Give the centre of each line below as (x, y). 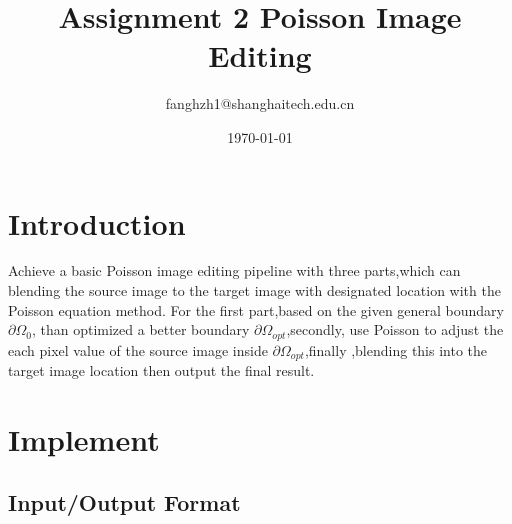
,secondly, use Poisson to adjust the (395, 329)
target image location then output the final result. (161, 370)
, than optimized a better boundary (140, 329)
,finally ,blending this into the (396, 349)
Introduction (97, 222)
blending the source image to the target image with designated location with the (254, 290)
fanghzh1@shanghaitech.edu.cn (260, 103)
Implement (84, 438)
